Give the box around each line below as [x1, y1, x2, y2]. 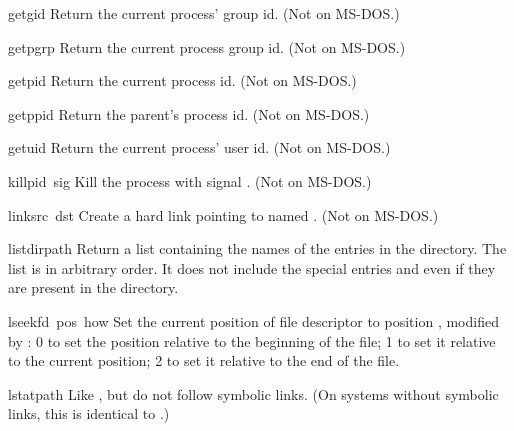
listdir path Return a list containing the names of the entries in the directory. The [8, 238, 507, 259]
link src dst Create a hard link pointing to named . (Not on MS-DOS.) [8, 204, 439, 225]
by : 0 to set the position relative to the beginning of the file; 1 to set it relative [8, 330, 496, 351]
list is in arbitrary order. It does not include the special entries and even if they [8, 257, 496, 278]
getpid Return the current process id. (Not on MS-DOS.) [8, 70, 357, 91]
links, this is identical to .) [8, 403, 170, 424]
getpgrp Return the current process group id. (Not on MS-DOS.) [8, 36, 406, 57]
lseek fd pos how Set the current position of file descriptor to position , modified [8, 310, 499, 331]
